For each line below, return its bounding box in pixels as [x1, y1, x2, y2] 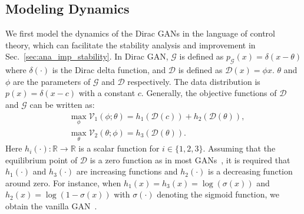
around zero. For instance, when [5, 176, 121, 189]
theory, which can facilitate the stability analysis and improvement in [5, 38, 256, 51]
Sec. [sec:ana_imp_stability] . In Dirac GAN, [5, 50, 168, 62]
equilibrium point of [5, 153, 78, 166]
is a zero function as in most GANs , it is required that [90, 153, 290, 166]
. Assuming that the [203, 142, 276, 154]
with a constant [78, 87, 136, 99]
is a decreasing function [208, 165, 293, 177]
